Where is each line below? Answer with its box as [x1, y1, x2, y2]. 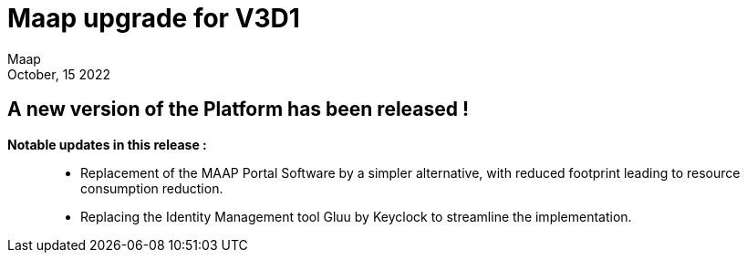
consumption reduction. [80, 180, 223, 196]
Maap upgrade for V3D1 [7, 3, 300, 34]
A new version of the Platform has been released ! [7, 98, 470, 121]
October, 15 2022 [7, 66, 111, 82]
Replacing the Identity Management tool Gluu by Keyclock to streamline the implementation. [80, 208, 632, 224]
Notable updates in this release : [7, 136, 207, 152]
